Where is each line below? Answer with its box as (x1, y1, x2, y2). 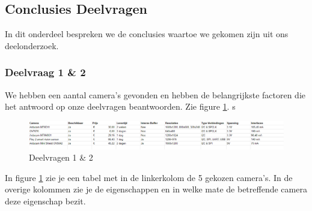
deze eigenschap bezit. (5, 194, 86, 207)
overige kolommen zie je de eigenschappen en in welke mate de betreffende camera (5, 183, 307, 195)
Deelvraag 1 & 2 (5, 65, 86, 80)
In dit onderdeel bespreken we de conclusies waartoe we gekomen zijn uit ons (5, 28, 289, 40)
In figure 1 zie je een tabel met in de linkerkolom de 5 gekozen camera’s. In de (5, 171, 293, 183)
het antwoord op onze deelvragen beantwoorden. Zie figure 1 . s (5, 100, 236, 113)
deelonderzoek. (5, 39, 59, 52)
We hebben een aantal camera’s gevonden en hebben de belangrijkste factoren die (5, 88, 305, 101)
